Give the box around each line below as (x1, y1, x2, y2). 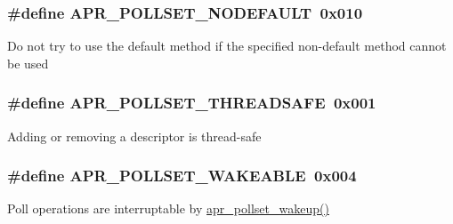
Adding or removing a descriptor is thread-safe (7, 126, 262, 145)
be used (7, 53, 49, 72)
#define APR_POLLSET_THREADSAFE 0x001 (7, 92, 376, 114)
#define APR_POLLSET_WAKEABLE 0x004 (7, 164, 357, 187)
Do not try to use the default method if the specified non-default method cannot (7, 36, 447, 55)
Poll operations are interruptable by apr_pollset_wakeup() (7, 199, 329, 218)
